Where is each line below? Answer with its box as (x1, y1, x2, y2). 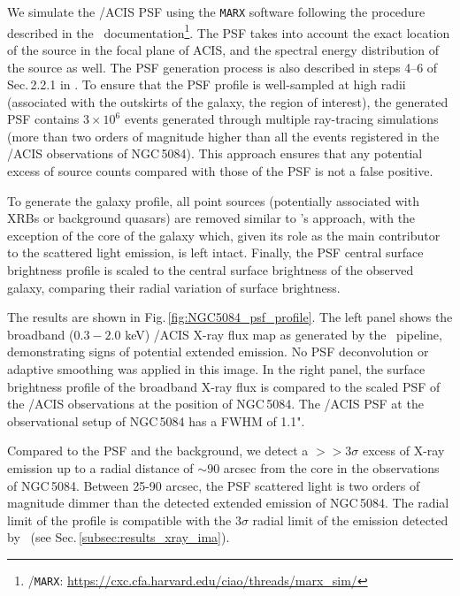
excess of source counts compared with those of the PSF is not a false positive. (7, 162, 433, 180)
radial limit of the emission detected (252, 510, 448, 529)
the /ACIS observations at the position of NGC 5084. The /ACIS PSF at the (7, 394, 424, 413)
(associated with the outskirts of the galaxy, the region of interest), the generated (7, 92, 448, 111)
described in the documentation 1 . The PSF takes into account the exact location (7, 20, 450, 42)
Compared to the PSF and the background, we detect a (7, 441, 309, 460)
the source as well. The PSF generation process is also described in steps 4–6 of (7, 57, 438, 76)
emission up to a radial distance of (7, 458, 194, 477)
